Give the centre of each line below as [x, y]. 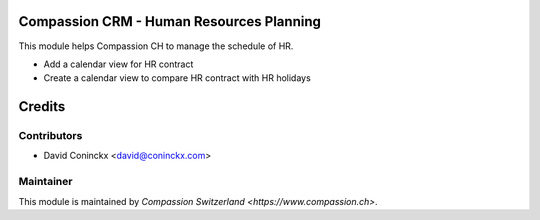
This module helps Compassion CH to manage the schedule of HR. [156, 46]
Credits [42, 106]
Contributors [50, 136]
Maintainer [45, 182]
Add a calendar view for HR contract [118, 64]
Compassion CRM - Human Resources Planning [170, 21]
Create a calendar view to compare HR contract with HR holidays [177, 78]
